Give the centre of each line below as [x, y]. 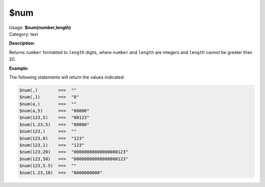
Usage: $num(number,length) [40, 27]
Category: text [24, 34]
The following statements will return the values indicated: [67, 77]
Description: [22, 43]
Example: [19, 68]
